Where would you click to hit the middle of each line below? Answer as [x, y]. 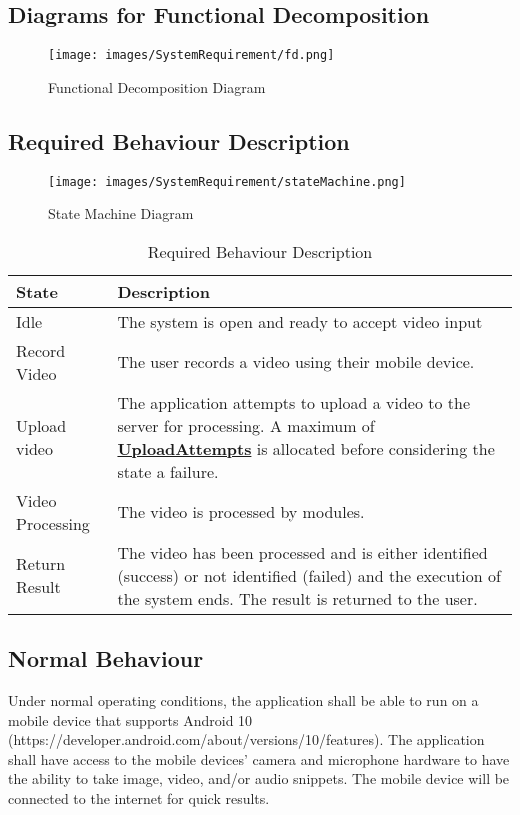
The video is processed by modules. [241, 512]
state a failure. [168, 471]
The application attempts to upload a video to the [293, 402]
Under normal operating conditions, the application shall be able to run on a [243, 700]
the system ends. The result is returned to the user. [297, 598]
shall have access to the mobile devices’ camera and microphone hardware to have [259, 758]
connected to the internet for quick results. [139, 798]
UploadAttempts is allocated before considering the [306, 448]
